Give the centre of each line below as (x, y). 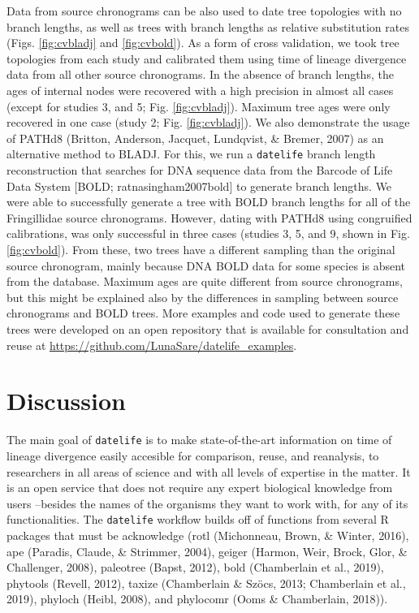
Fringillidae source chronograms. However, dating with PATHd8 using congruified (209, 217)
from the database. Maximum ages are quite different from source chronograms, (205, 281)
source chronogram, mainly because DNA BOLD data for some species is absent (206, 265)
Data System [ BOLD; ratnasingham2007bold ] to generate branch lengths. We (199, 186)
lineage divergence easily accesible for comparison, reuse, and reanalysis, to (193, 455)
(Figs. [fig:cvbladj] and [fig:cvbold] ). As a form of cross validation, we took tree (203, 43)
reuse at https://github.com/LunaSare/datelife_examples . (152, 345)
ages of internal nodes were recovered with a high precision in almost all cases (200, 90)
